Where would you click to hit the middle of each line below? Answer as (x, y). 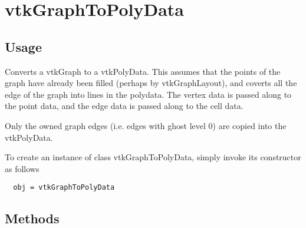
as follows (22, 168)
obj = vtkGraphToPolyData (64, 188)
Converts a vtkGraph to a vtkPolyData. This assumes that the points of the (143, 71)
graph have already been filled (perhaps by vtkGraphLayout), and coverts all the (151, 83)
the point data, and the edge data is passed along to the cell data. (124, 106)
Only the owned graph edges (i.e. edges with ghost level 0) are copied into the (146, 125)
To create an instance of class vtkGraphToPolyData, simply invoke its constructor (153, 157)
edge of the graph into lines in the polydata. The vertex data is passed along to (148, 94)
